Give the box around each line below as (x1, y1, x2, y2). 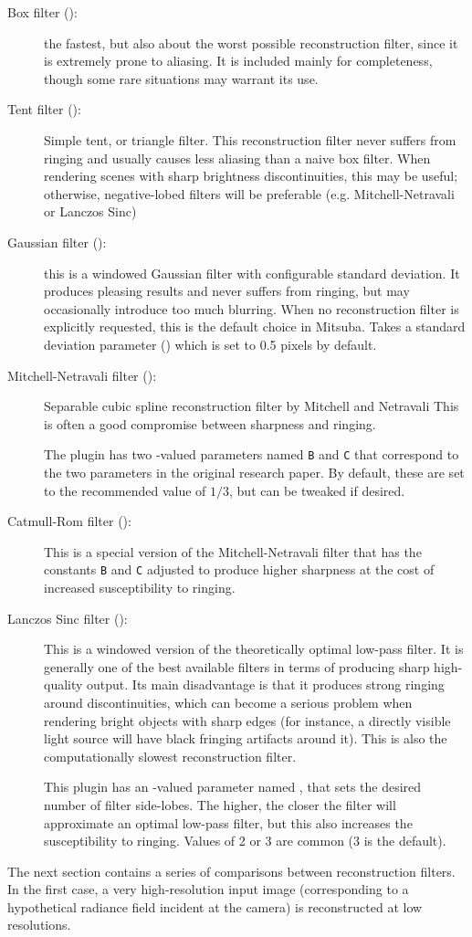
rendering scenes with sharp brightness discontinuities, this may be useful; (44, 166, 458, 185)
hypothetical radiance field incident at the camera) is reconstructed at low (7, 897, 423, 916)
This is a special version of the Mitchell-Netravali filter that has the (44, 542, 422, 561)
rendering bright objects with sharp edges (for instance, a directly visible (44, 711, 451, 730)
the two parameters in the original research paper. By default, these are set (44, 462, 465, 481)
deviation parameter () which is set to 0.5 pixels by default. (44, 334, 377, 353)
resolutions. (7, 915, 71, 934)
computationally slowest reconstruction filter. (44, 746, 297, 765)
